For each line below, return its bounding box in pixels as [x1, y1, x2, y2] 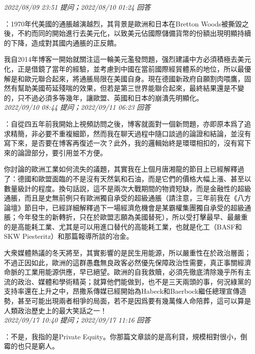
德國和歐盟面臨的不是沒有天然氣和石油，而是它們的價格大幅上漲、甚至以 [17, 173, 251, 183]
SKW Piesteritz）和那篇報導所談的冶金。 [4, 231, 133, 241]
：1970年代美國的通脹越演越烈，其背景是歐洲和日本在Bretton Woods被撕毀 [4, 18, 242, 28]
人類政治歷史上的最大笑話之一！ [4, 305, 107, 315]
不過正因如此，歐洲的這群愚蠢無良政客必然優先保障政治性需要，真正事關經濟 [4, 257, 251, 267]
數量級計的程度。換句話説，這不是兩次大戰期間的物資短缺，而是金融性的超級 [4, 183, 251, 193]
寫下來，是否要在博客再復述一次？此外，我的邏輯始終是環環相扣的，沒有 [4, 138, 237, 148]
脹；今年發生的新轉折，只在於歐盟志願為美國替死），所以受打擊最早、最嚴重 [4, 212, 248, 222]
